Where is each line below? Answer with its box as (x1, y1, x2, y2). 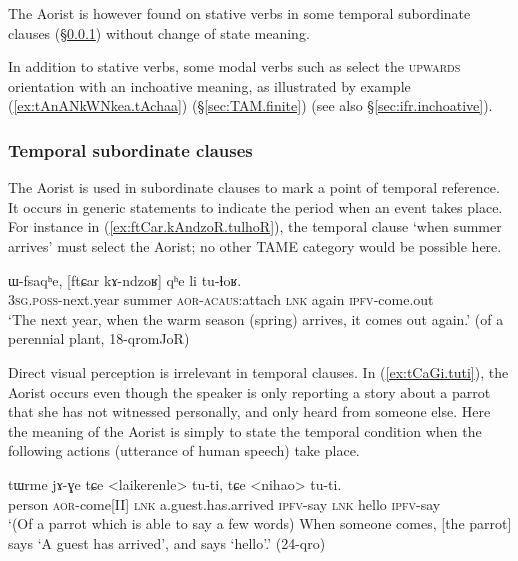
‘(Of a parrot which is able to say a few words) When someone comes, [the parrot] (8, 513, 512, 534)
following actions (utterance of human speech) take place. (8, 440, 360, 461)
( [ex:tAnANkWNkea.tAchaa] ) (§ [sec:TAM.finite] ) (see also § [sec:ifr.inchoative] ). (8, 95, 493, 116)
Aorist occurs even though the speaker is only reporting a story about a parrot (8, 381, 491, 402)
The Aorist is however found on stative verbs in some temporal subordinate (8, 3, 471, 23)
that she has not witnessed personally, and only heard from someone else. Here (8, 401, 491, 422)
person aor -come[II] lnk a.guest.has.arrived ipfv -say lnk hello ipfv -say (8, 493, 441, 514)
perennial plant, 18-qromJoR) (8, 328, 190, 349)
